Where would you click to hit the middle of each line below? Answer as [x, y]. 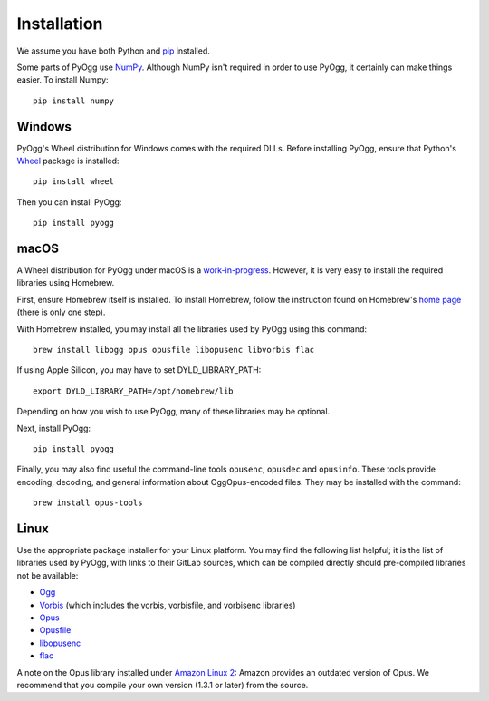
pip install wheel [74, 182]
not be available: [48, 575]
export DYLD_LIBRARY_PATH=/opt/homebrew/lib [134, 391]
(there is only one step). [61, 312]
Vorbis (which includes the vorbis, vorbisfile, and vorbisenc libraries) [168, 605]
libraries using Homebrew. [66, 283]
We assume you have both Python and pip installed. [113, 51]
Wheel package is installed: [68, 161]
